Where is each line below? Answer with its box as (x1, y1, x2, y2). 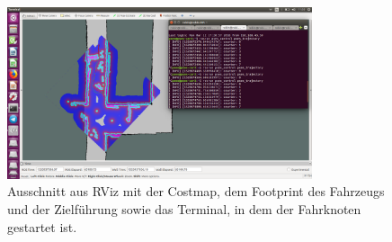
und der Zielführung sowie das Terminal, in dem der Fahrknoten (7, 199, 361, 218)
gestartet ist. (7, 217, 77, 236)
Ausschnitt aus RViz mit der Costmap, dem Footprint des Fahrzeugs (7, 182, 385, 201)
